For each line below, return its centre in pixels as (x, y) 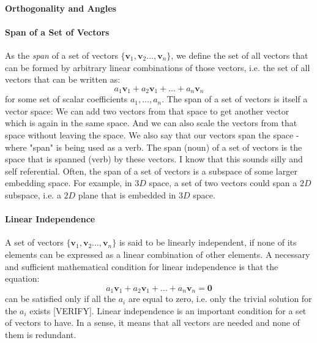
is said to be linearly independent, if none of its (208, 242)
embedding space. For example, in (69, 183)
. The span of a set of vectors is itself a (235, 99)
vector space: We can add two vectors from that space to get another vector (147, 111)
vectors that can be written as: (63, 79)
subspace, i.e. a (33, 194)
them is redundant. (41, 334)
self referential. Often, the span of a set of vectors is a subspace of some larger (151, 171)
